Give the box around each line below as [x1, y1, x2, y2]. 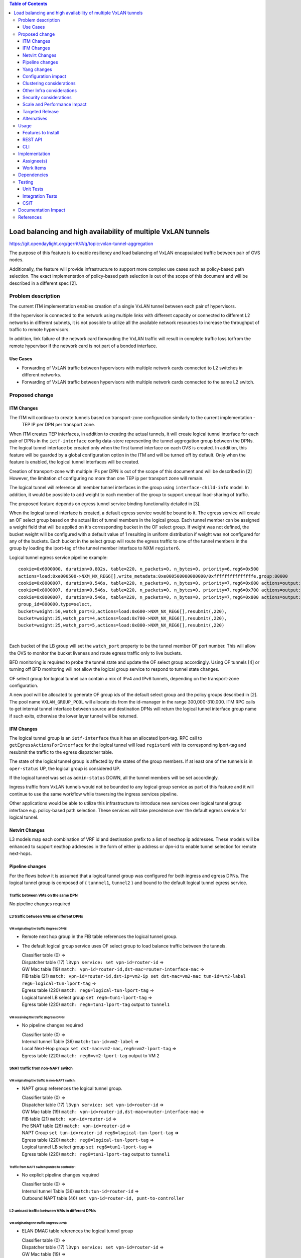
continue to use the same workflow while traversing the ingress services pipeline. [9, 791, 178, 797]
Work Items [23, 165, 46, 171]
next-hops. [9, 850, 32, 856]
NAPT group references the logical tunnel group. [22, 1085, 122, 1091]
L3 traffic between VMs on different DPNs [9, 914, 83, 919]
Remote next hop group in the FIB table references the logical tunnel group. [22, 933, 178, 939]
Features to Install [23, 130, 60, 136]
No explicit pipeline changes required [22, 1171, 99, 1177]
